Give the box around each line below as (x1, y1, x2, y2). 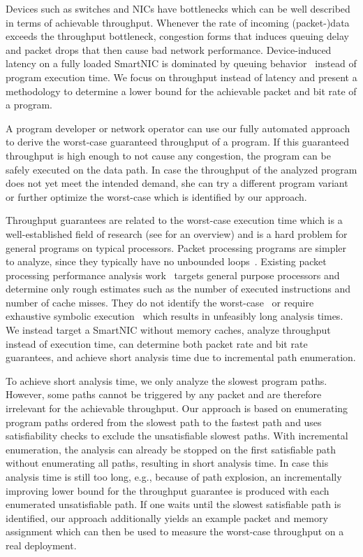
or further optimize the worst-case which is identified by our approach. (6, 189, 307, 204)
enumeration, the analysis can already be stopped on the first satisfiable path (6, 442, 336, 456)
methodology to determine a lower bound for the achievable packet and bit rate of (6, 83, 357, 98)
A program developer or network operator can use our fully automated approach (6, 120, 350, 135)
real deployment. (6, 537, 77, 552)
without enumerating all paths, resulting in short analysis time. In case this (6, 456, 329, 470)
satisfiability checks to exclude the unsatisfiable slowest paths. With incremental (6, 428, 348, 443)
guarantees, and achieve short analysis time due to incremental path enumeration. (6, 350, 356, 365)
